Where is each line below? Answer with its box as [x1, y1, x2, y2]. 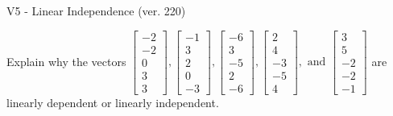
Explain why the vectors [6, 52, 126, 69]
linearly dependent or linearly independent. [6, 93, 219, 110]
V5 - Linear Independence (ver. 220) [6, 2, 186, 19]
